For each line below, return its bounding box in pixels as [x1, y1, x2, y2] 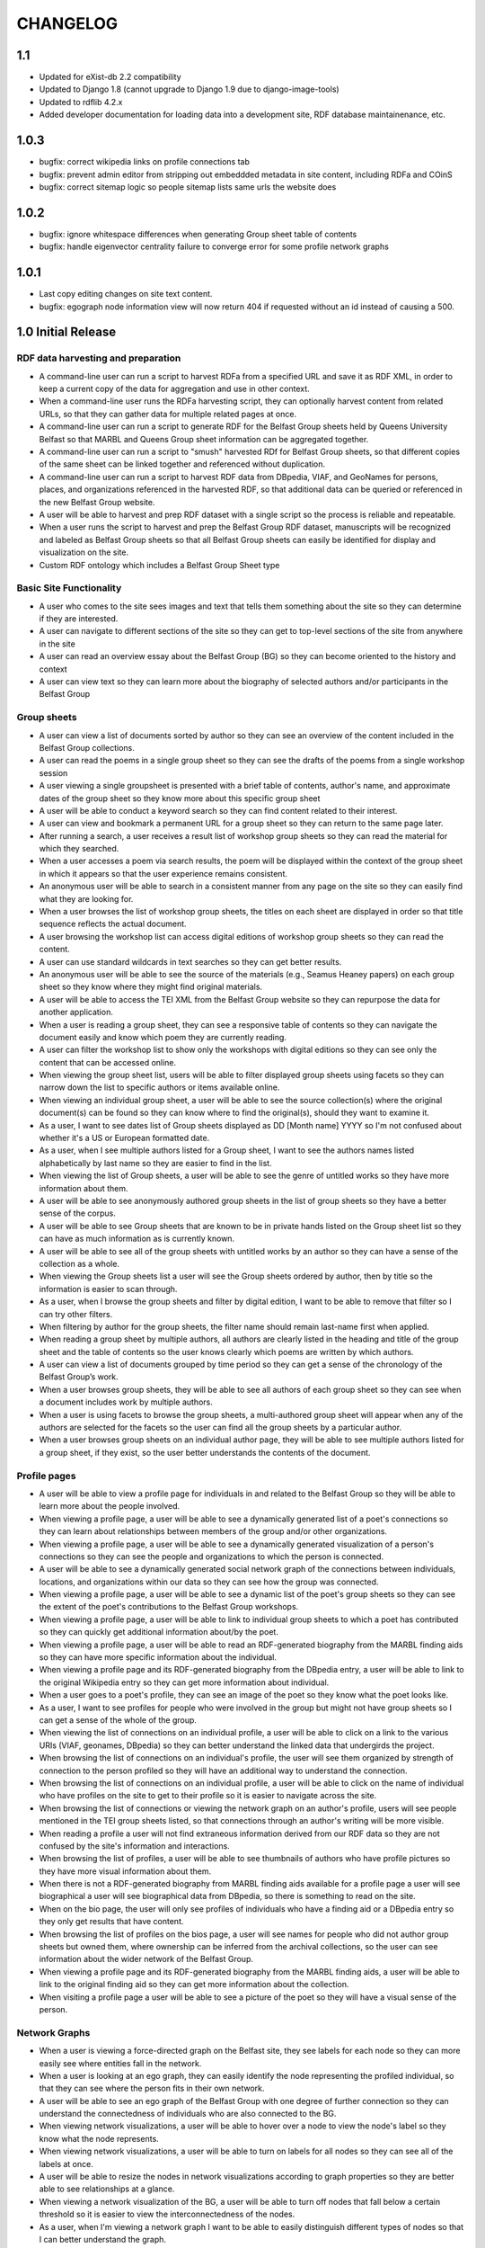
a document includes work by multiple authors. [39, 1396, 213, 1407]
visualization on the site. [39, 547, 129, 558]
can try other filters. [39, 1308, 113, 1319]
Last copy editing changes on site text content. [39, 289, 213, 299]
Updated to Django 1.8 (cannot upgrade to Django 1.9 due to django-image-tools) [39, 84, 340, 94]
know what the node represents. [39, 2133, 159, 2144]
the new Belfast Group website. [39, 496, 156, 507]
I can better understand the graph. [39, 2234, 166, 2244]
